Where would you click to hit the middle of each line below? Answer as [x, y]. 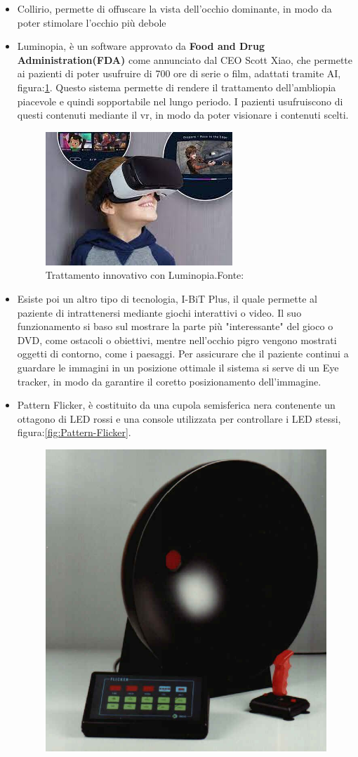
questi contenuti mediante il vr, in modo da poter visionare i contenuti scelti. [183, 115]
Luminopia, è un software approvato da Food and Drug [141, 46]
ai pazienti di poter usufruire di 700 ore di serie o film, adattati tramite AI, [179, 73]
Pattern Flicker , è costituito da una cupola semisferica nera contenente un [176, 405]
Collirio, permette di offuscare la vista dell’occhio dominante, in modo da [174, 8]
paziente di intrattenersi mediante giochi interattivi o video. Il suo [159, 312]
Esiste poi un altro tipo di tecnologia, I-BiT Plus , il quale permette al [167, 298]
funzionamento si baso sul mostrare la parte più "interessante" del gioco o [175, 326]
